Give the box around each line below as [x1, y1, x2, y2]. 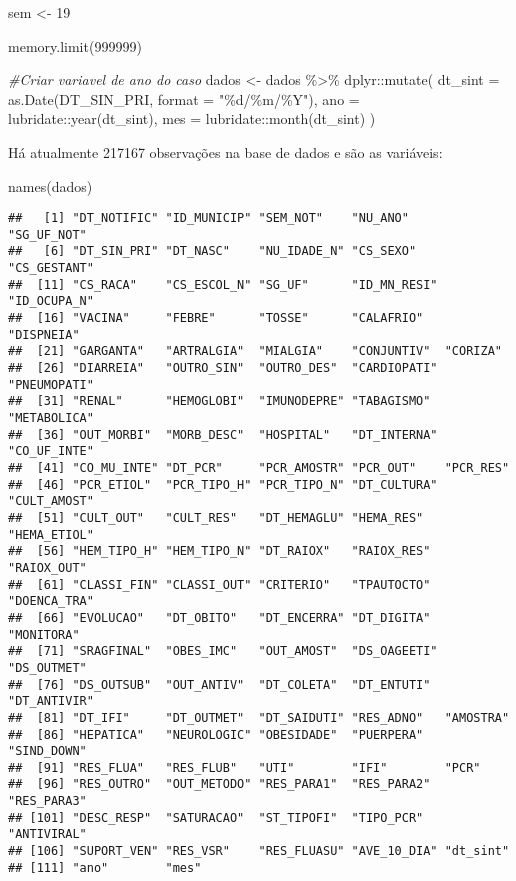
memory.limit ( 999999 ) [8, 35, 142, 56]
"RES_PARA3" [8, 794, 87, 809]
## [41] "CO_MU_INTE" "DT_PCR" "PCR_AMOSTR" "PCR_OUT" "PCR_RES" [8, 461, 510, 475]
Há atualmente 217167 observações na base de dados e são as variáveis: [8, 141, 443, 162]
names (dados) [8, 175, 93, 196]
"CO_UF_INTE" [8, 444, 94, 459]
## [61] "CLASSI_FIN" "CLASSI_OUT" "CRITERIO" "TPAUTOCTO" [8, 577, 431, 592]
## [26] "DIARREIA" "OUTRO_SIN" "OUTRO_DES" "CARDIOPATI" [8, 361, 438, 376]
